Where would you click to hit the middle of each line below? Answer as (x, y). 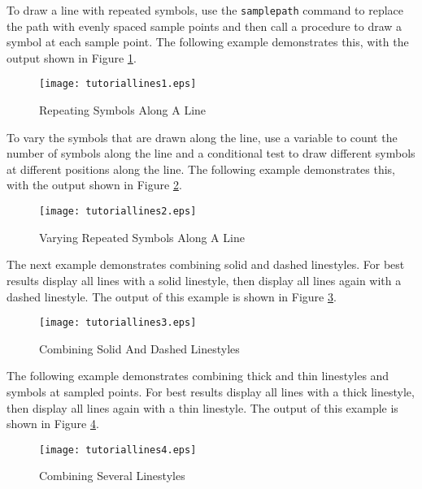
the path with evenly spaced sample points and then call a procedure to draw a (204, 26)
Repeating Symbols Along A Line (123, 110)
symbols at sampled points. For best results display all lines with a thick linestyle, (211, 391)
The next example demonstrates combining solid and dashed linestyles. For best (206, 264)
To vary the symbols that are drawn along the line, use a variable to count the (202, 137)
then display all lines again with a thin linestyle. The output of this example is (202, 407)
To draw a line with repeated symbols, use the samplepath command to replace (205, 10)
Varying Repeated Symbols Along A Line (142, 237)
